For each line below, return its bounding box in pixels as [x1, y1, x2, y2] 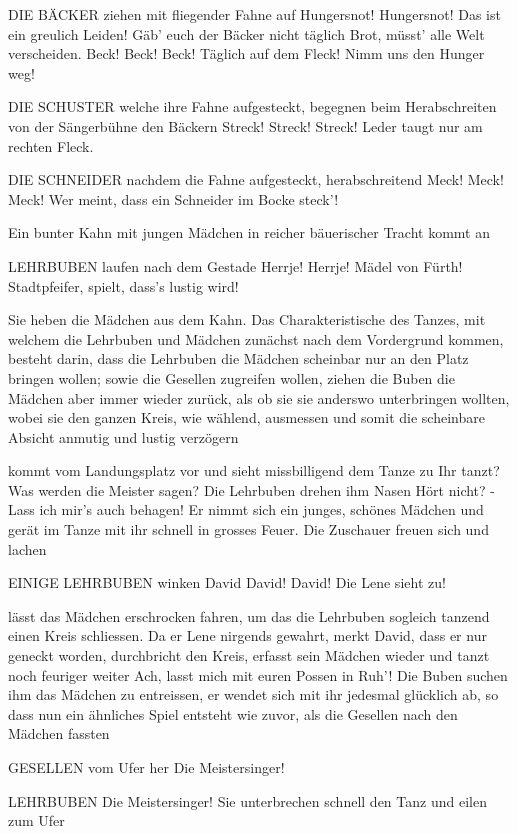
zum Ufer [8, 810, 65, 831]
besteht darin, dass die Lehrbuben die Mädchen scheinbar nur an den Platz [8, 348, 469, 369]
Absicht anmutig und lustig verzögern [8, 426, 239, 447]
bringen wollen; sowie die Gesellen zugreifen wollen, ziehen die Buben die [8, 367, 455, 388]
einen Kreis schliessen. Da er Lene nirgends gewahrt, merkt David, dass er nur [8, 625, 487, 646]
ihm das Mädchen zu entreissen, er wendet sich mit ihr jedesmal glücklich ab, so [8, 684, 499, 705]
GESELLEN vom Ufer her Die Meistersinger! [8, 757, 285, 777]
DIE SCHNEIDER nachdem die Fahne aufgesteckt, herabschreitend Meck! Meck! [8, 169, 504, 190]
